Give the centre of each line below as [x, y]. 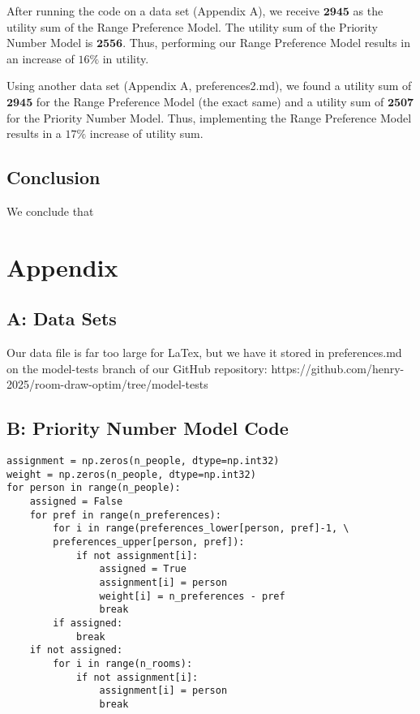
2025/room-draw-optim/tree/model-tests [107, 384]
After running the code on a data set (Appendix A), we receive [163, 11]
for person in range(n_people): [94, 488]
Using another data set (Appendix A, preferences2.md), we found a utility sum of [209, 86]
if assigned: [88, 623]
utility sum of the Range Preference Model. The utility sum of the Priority [192, 26]
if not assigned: [76, 650]
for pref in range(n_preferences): [125, 515]
